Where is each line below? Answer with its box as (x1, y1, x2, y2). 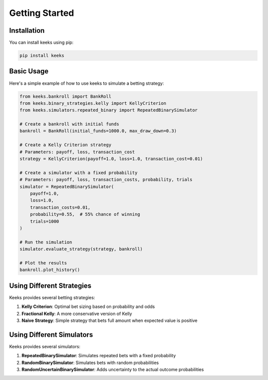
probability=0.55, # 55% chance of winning (30, 211, 140, 217)
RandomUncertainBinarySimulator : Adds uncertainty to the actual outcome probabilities (21, 367, 204, 373)
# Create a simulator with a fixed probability (19, 170, 137, 176)
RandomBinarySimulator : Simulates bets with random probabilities (21, 360, 159, 366)
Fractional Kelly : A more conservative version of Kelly (21, 311, 133, 317)
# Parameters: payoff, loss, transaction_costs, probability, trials (19, 177, 193, 183)
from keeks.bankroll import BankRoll (19, 93, 112, 99)
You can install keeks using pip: (9, 40, 74, 46)
